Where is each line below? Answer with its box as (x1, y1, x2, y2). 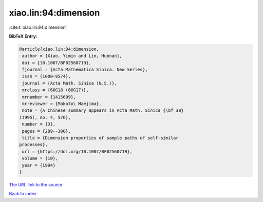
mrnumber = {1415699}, (22, 94, 76, 100)
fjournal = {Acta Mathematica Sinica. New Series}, (22, 67, 148, 73)
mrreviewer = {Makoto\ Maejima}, (22, 101, 102, 107)
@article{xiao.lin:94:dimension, (19, 46, 99, 52)
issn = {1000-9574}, (22, 74, 71, 79)
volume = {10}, (22, 156, 58, 161)
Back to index (9, 191, 37, 197)
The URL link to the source (9, 182, 63, 187)
